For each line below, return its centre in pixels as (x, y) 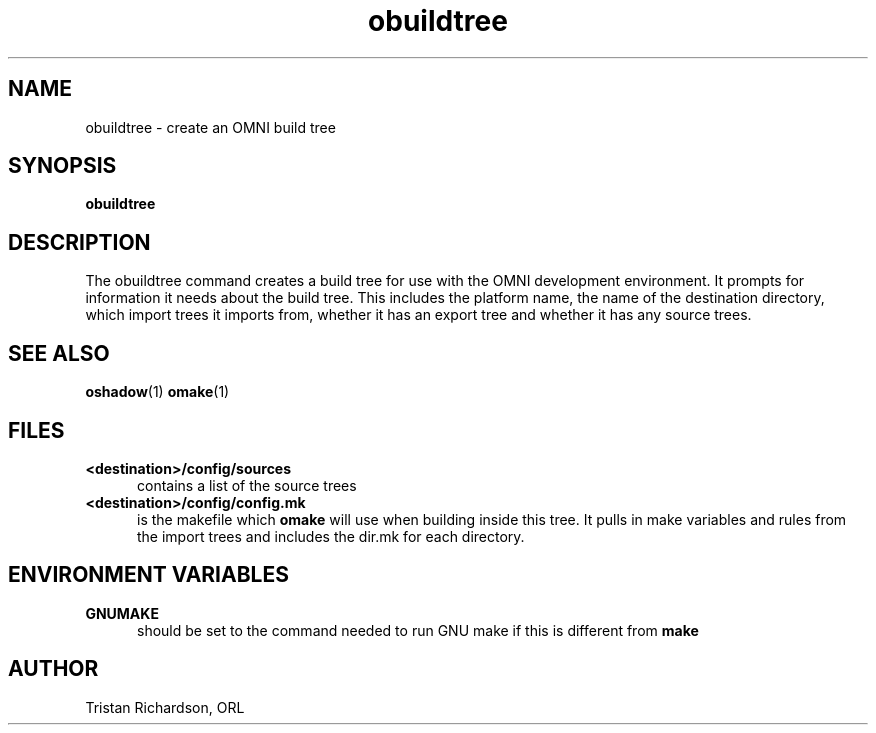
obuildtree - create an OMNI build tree (210, 127)
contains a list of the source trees (247, 485)
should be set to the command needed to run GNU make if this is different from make (418, 630)
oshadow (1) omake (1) (157, 392)
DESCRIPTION (79, 242)
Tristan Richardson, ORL (165, 707)
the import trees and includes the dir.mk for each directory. (331, 536)
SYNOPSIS (62, 166)
